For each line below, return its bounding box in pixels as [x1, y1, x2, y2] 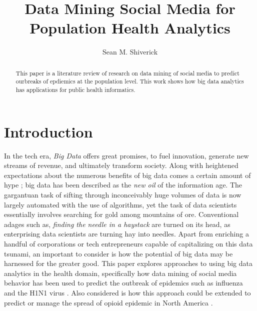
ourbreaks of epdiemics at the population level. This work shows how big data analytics [15, 77, 244, 85]
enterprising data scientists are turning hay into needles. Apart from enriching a [4, 228, 249, 239]
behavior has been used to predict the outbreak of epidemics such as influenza [4, 277, 243, 288]
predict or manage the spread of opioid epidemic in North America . [4, 297, 213, 307]
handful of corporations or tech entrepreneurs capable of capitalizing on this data [4, 238, 253, 248]
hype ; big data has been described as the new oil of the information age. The [4, 179, 242, 190]
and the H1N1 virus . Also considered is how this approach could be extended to [4, 287, 251, 297]
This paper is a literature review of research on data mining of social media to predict [15, 68, 239, 77]
